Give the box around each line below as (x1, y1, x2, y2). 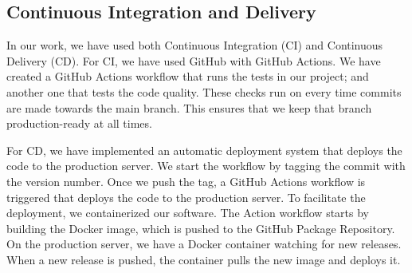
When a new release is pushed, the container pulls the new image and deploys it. (6, 251, 401, 267)
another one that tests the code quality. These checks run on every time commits (6, 83, 402, 100)
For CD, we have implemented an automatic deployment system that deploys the (6, 141, 402, 158)
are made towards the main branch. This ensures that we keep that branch (6, 99, 372, 116)
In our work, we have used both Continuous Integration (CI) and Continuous (6, 37, 383, 53)
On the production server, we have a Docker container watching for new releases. (6, 235, 402, 252)
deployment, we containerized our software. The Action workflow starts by (6, 204, 369, 221)
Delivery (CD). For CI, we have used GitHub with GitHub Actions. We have (6, 52, 381, 69)
